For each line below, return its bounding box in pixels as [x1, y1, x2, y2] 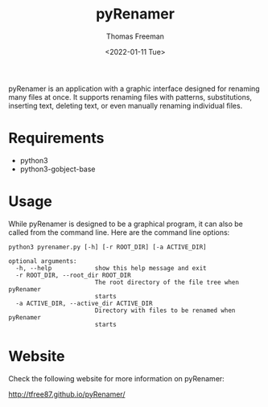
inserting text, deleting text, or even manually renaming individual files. [8, 101, 243, 110]
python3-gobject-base [19, 164, 96, 174]
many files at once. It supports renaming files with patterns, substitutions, [8, 92, 252, 101]
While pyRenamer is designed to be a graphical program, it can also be [8, 219, 243, 228]
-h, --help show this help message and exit [15, 264, 207, 272]
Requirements [8, 129, 105, 147]
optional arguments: [8, 257, 78, 265]
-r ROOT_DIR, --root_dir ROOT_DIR [15, 271, 131, 279]
